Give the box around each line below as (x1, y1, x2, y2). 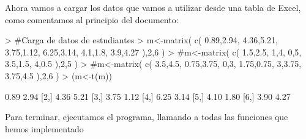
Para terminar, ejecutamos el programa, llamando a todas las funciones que (5, 110, 288, 123)
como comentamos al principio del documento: (5, 13, 179, 26)
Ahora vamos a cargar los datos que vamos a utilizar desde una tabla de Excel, (5, 1, 301, 13)
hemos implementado (5, 122, 84, 135)
